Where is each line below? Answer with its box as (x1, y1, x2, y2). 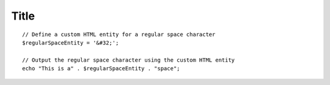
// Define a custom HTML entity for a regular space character (22, 31, 216, 38)
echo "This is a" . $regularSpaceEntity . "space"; (22, 65, 180, 72)
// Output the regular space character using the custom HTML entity (22, 56, 235, 64)
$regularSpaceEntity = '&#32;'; (22, 39, 119, 46)
